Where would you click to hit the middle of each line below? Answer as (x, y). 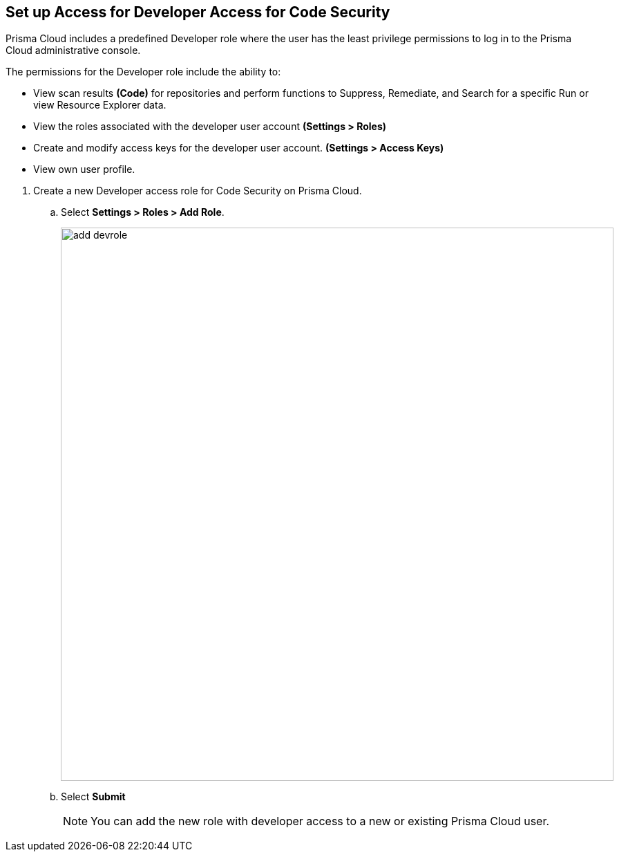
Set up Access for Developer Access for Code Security (198, 12)
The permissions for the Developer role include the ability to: (143, 72)
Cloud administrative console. (73, 50)
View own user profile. (84, 169)
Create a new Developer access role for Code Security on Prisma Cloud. (198, 191)
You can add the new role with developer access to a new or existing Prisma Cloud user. (320, 821)
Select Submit (93, 797)
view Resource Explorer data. (100, 105)
